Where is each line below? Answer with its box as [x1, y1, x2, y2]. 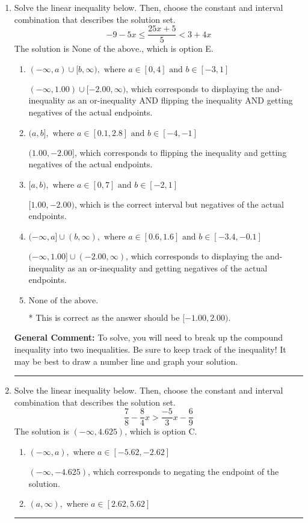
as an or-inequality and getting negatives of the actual [67, 261, 268, 274]
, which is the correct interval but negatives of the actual [74, 197, 284, 210]
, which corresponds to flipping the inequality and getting [74, 146, 287, 158]
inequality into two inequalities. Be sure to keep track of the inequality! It [14, 342, 286, 355]
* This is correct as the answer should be [28, 311, 180, 323]
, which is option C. [125, 425, 197, 438]
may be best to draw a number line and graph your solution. [14, 354, 238, 367]
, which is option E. [141, 42, 214, 55]
